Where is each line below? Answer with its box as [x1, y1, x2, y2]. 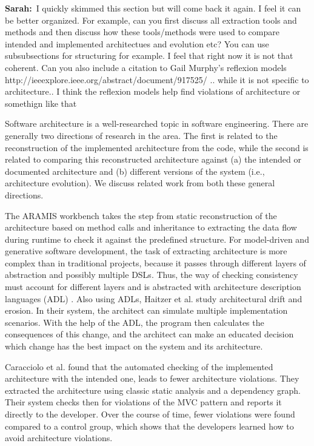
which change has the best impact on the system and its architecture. [5, 340, 263, 353]
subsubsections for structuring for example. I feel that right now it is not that [5, 49, 293, 62]
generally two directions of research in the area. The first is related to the [5, 129, 278, 141]
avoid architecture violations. [5, 431, 113, 444]
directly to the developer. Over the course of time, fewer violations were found [5, 408, 295, 420]
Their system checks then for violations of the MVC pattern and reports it [5, 396, 282, 408]
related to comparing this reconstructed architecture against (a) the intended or [5, 153, 301, 166]
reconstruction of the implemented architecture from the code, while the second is [5, 141, 309, 154]
